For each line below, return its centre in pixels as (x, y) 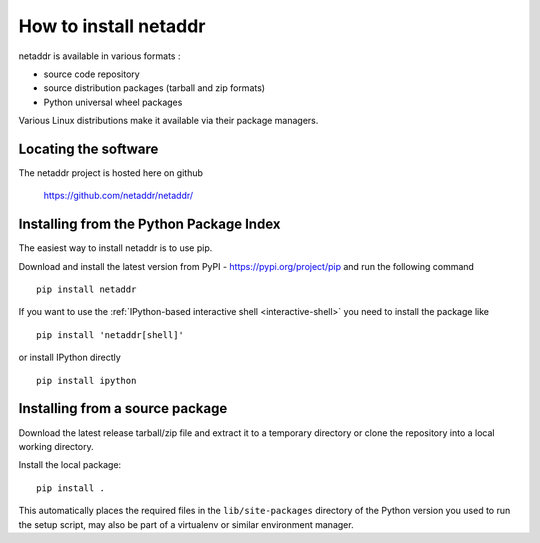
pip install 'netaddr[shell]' (110, 334)
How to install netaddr (112, 26)
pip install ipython (86, 380)
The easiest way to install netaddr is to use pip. (115, 248)
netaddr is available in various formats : (99, 56)
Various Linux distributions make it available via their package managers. (168, 121)
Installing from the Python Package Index (149, 224)
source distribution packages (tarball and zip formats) (154, 88)
